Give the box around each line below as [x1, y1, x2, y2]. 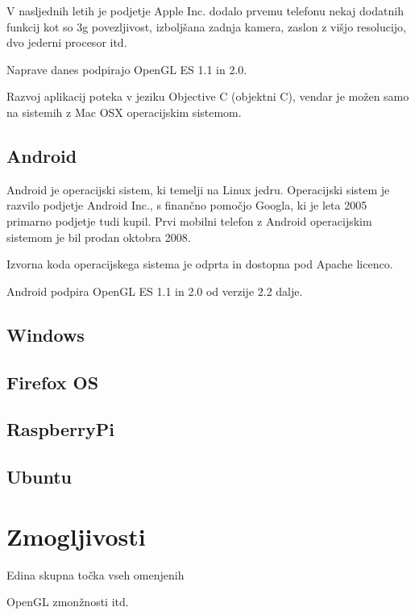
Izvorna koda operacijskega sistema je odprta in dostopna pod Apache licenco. [6, 256, 393, 272]
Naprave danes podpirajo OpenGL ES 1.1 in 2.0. [6, 60, 247, 77]
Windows [6, 322, 85, 347]
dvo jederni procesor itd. [6, 34, 127, 51]
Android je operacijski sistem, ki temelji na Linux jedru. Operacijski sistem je [6, 181, 390, 197]
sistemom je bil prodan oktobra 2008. [6, 228, 191, 245]
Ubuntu [6, 464, 72, 489]
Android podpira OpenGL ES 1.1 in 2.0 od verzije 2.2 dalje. [6, 282, 303, 299]
